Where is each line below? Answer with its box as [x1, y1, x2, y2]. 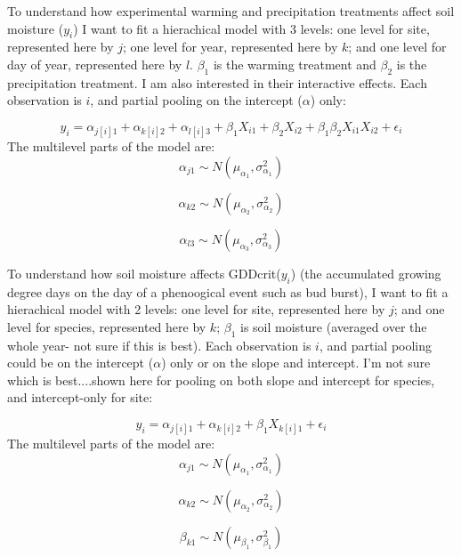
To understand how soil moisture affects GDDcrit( [7, 263, 281, 282]
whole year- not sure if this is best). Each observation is [7, 335, 311, 354]
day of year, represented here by [7, 54, 182, 73]
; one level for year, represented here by [123, 37, 338, 56]
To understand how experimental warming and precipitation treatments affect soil [7, 2, 455, 20]
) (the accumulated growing [290, 263, 441, 282]
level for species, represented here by [7, 317, 206, 335]
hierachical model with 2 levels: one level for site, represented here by [7, 300, 385, 319]
